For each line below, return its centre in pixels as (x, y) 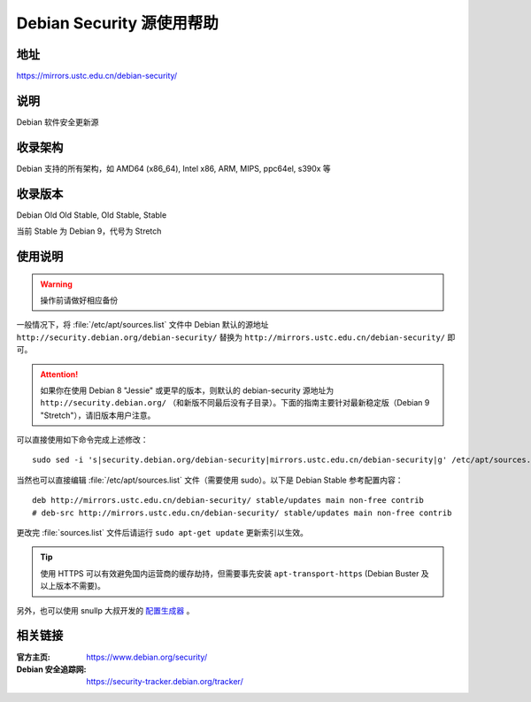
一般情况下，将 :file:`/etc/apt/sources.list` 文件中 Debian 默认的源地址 (142, 325)
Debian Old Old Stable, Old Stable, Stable (92, 215)
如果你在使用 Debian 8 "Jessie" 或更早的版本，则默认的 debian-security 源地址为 (187, 390)
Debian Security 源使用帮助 (117, 23)
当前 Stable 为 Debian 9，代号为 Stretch (89, 231)
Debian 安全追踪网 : (51, 669)
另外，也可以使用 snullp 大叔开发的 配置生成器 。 (105, 610)
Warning (56, 284)
